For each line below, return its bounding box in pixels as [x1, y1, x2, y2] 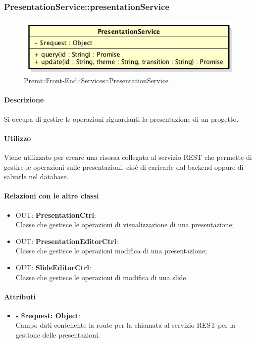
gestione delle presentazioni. [15, 330, 100, 340]
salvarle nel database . [4, 171, 69, 182]
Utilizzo [4, 133, 31, 143]
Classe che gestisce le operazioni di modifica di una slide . [15, 272, 188, 282]
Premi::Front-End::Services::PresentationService [24, 75, 169, 86]
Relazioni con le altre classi [4, 191, 99, 201]
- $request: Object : [15, 310, 81, 320]
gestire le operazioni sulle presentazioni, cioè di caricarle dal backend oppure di [4, 161, 244, 172]
